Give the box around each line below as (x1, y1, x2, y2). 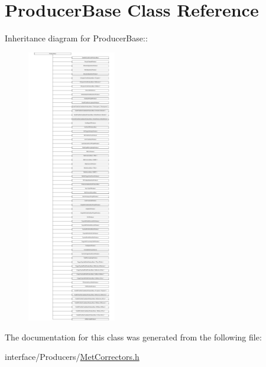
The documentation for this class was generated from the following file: (5, 330, 262, 343)
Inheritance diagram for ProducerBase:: (5, 32, 148, 44)
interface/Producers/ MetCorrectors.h (5, 350, 140, 363)
